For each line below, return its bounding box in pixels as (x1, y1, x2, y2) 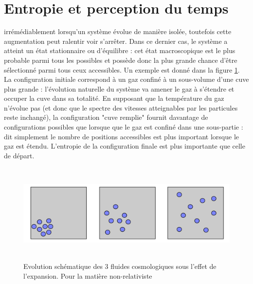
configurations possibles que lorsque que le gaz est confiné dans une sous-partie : (4, 122, 243, 132)
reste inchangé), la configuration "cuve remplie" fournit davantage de (4, 112, 208, 122)
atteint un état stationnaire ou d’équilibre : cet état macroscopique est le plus (4, 45, 235, 56)
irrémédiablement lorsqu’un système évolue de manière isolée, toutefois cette (4, 26, 232, 37)
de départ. (4, 150, 35, 160)
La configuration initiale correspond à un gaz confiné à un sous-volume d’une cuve (4, 74, 249, 84)
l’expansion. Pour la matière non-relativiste (23, 270, 152, 281)
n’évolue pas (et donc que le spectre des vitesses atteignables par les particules (4, 102, 238, 113)
